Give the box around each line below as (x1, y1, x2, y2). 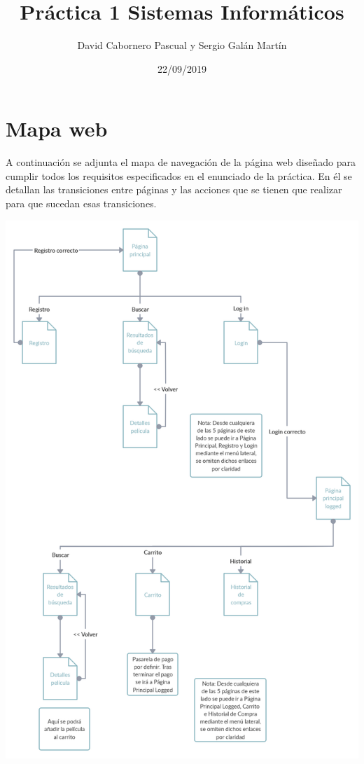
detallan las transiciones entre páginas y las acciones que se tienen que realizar (6, 182, 342, 197)
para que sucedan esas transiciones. (6, 196, 157, 211)
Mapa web (6, 114, 108, 143)
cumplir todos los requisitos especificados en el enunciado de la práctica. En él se (6, 168, 352, 183)
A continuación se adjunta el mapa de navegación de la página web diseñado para (6, 155, 356, 169)
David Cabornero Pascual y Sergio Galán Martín (77, 38, 287, 53)
